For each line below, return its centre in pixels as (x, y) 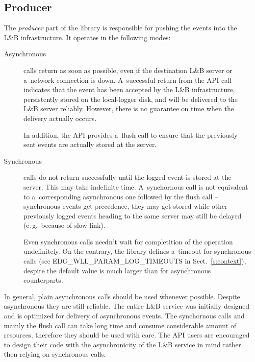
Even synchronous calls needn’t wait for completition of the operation (128, 241)
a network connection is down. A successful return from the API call (128, 80)
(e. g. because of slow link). (64, 225)
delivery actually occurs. (60, 118)
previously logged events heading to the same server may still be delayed (133, 215)
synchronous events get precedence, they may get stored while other (126, 206)
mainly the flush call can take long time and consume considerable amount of (120, 325)
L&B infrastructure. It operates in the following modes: (87, 37)
